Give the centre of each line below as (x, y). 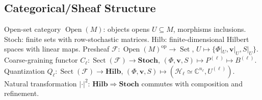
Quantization (24, 70)
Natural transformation (41, 83)
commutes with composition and (192, 83)
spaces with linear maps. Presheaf (57, 49)
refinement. (22, 93)
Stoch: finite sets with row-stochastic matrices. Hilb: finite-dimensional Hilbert (127, 39)
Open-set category (33, 29)
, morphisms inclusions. (209, 29)
